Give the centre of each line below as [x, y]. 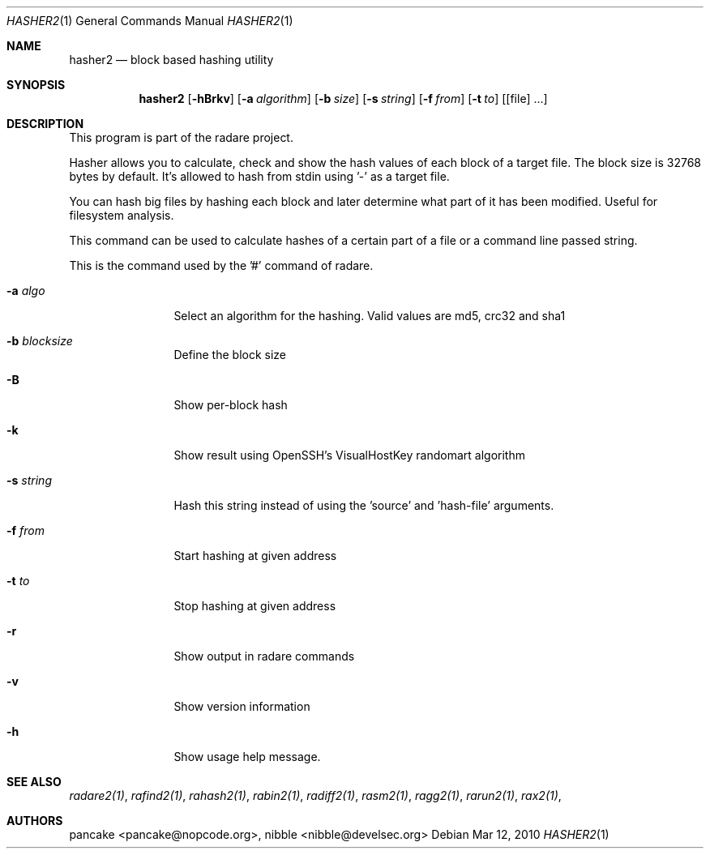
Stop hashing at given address [255, 606]
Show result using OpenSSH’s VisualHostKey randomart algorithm [349, 455]
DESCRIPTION [45, 124]
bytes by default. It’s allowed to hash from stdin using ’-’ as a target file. [259, 176]
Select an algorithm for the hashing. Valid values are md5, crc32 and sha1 [370, 316]
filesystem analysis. [122, 215]
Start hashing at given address [255, 556]
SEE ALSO [34, 782]
